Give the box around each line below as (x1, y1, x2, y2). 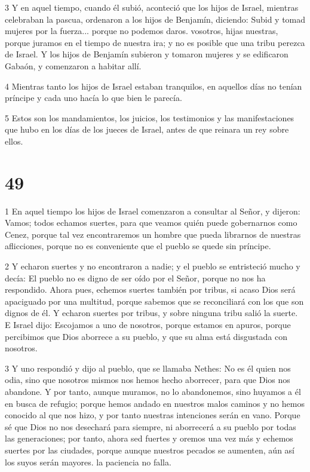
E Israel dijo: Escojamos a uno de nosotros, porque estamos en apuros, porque (5, 318, 291, 330)
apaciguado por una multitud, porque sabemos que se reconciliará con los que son (5, 295, 304, 307)
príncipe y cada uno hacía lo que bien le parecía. (5, 91, 182, 104)
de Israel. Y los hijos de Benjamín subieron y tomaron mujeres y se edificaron (5, 48, 288, 60)
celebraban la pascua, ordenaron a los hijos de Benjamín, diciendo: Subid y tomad (5, 13, 306, 25)
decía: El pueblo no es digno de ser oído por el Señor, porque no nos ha (5, 271, 266, 284)
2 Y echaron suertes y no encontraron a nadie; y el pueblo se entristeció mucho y (5, 260, 300, 272)
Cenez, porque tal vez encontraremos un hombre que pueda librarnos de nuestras (5, 228, 301, 240)
